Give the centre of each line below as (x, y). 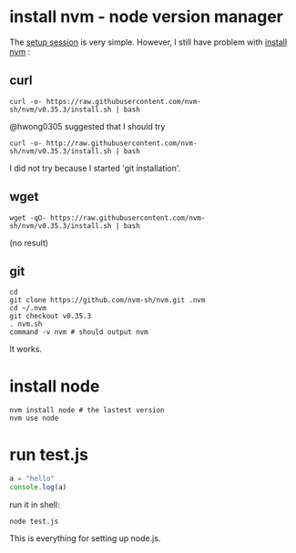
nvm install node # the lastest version (87, 411)
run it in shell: (35, 505)
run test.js (49, 454)
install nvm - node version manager (147, 17)
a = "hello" (32, 479)
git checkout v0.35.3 (51, 317)
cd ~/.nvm (28, 308)
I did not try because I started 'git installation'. (95, 168)
